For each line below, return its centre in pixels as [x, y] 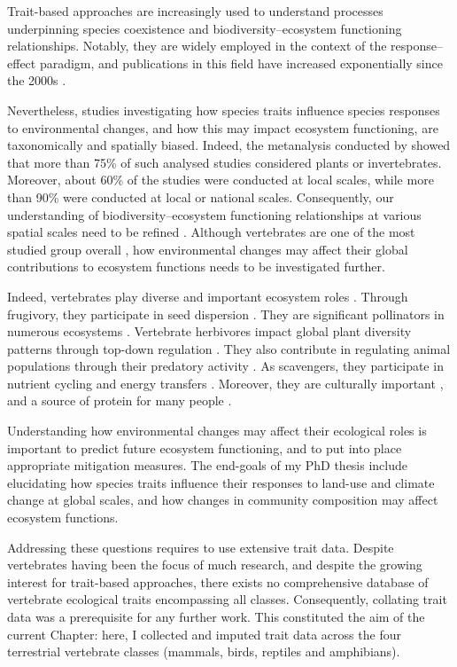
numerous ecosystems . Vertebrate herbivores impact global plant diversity [209, 331]
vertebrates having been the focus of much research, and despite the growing [215, 565]
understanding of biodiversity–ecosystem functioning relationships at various [214, 214]
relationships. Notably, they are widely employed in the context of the [197, 46]
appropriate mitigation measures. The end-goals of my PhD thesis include [208, 465]
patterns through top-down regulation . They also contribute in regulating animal [229, 348]
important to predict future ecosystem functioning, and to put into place [205, 447]
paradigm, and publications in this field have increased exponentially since [241, 63]
